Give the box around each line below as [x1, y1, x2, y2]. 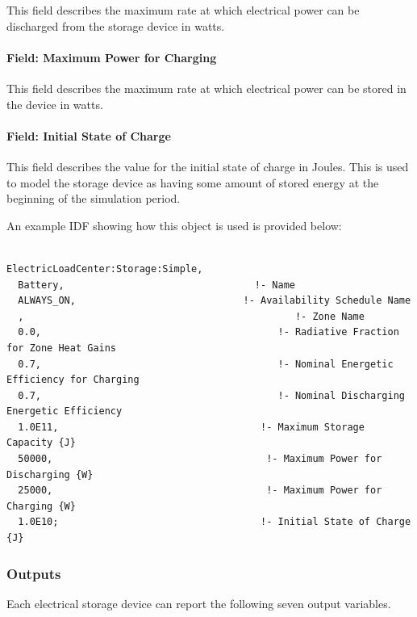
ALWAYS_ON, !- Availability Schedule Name [18, 295, 411, 307]
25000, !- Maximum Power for [18, 485, 382, 497]
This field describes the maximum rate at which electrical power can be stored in [6, 79, 407, 96]
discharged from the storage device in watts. [6, 17, 225, 34]
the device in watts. [6, 95, 103, 112]
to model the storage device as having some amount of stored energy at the [6, 174, 379, 191]
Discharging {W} [6, 468, 94, 481]
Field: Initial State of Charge [6, 127, 171, 144]
